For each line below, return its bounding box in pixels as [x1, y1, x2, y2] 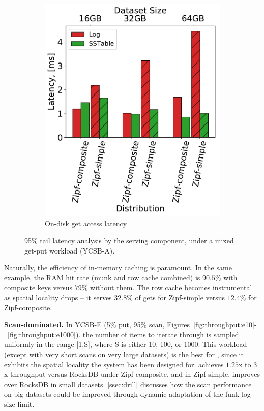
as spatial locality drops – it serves [4, 292, 112, 303]
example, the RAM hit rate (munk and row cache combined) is [4, 272, 200, 282]
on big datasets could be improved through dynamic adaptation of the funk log [4, 389, 251, 399]
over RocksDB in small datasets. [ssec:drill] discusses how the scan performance [4, 378, 252, 389]
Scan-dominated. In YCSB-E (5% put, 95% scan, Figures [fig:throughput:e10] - [4, 319, 257, 330]
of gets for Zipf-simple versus [135, 292, 225, 303]
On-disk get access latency [45, 218, 127, 229]
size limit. [4, 398, 35, 409]
